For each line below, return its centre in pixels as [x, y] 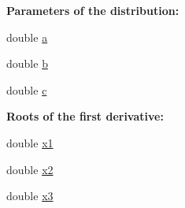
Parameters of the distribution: [93, 10]
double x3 [30, 196]
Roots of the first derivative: [85, 116]
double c [27, 89]
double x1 [30, 142]
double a [27, 37]
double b [27, 63]
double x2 [30, 169]
